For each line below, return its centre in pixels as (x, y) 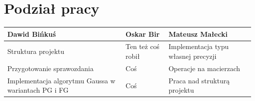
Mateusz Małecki (198, 34)
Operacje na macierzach (204, 68)
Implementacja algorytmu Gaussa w (61, 80)
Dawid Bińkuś (32, 34)
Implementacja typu (199, 46)
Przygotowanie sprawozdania (51, 68)
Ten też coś (142, 46)
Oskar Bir (143, 34)
